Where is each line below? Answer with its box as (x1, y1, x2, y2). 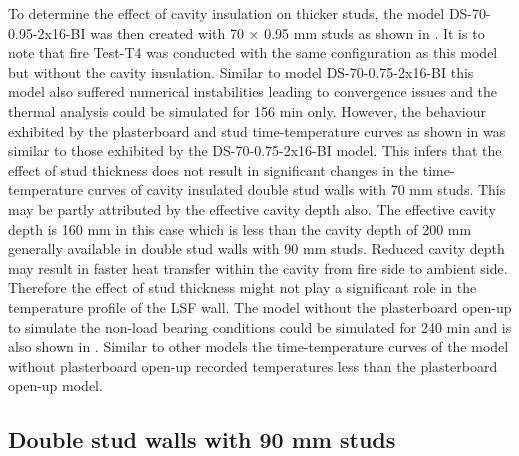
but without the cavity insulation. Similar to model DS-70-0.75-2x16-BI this (8, 61, 474, 82)
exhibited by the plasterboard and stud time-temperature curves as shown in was (8, 120, 506, 141)
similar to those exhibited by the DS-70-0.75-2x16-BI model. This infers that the (8, 140, 502, 161)
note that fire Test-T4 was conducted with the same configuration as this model (8, 42, 498, 63)
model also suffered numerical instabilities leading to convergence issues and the (8, 81, 498, 102)
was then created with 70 (90, 22, 244, 43)
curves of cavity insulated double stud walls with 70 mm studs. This (87, 179, 506, 200)
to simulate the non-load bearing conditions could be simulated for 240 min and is (8, 316, 512, 337)
